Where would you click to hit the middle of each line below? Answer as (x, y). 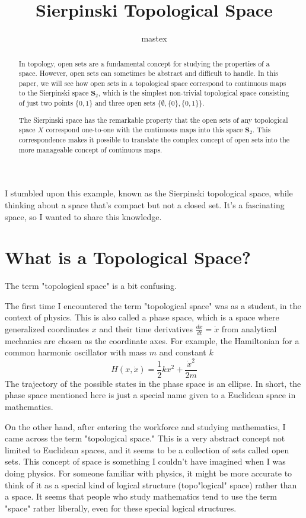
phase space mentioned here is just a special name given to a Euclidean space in (150, 395)
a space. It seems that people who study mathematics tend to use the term (141, 496)
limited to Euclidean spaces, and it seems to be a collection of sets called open (147, 449)
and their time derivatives (146, 329)
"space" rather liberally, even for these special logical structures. (121, 508)
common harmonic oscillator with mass (76, 352)
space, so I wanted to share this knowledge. (83, 216)
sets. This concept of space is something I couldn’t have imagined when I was (145, 461)
